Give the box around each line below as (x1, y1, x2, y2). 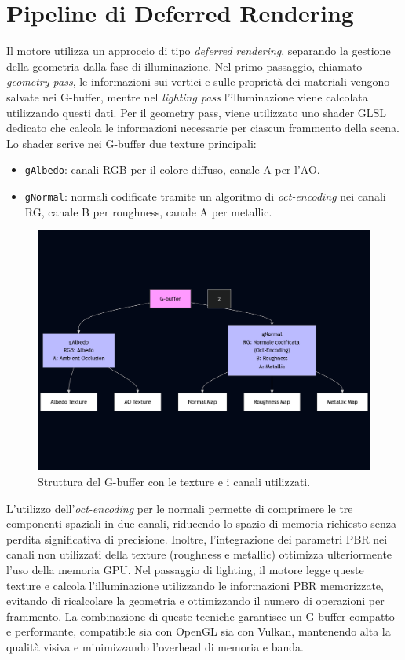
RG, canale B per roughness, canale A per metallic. (24, 203, 272, 219)
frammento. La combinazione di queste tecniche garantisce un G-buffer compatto (6, 607, 395, 624)
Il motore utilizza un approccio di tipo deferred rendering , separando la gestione (6, 42, 391, 59)
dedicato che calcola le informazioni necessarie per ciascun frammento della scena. (6, 120, 400, 136)
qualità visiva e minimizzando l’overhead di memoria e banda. (6, 638, 304, 654)
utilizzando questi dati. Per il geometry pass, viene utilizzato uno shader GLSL (6, 104, 387, 120)
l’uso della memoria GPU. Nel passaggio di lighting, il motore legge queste (6, 561, 364, 577)
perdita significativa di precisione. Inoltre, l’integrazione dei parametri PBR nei (6, 530, 388, 547)
